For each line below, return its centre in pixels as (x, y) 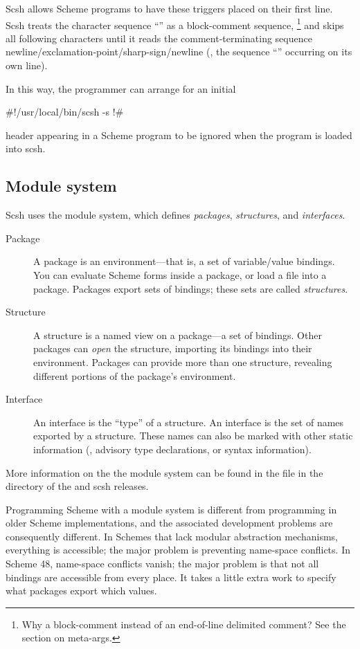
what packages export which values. (81, 591)
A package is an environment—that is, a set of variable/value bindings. (184, 261)
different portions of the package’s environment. (135, 375)
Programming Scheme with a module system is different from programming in (171, 509)
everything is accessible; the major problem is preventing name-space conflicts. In (178, 550)
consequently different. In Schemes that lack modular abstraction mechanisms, (172, 536)
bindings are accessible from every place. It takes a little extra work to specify (171, 577)
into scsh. (26, 148)
